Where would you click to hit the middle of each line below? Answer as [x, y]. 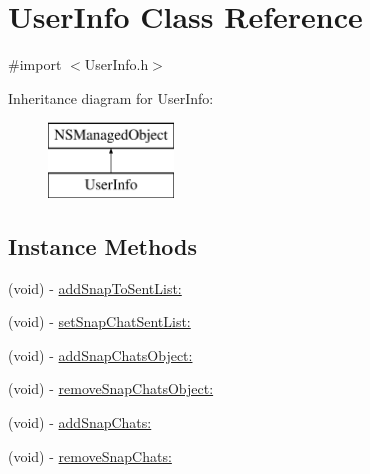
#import [35, 64]
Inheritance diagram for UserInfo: [111, 97]
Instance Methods [102, 245]
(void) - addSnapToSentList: [95, 287]
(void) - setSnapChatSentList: [99, 321]
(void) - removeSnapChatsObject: [111, 388]
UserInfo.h [116, 64]
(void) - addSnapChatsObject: [100, 354]
